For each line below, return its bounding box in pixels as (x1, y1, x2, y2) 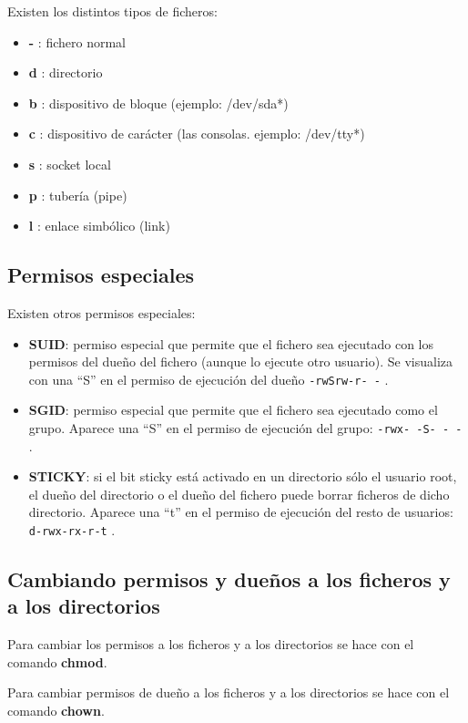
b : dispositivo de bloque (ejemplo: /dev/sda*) (28, 93, 289, 112)
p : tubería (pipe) (28, 185, 127, 204)
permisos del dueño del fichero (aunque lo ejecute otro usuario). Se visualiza (28, 352, 453, 371)
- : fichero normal (28, 32, 126, 51)
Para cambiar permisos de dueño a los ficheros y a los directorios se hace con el (7, 683, 450, 702)
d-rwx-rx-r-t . (28, 521, 116, 540)
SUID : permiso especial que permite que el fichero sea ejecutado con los (28, 334, 434, 353)
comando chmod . (7, 652, 107, 671)
